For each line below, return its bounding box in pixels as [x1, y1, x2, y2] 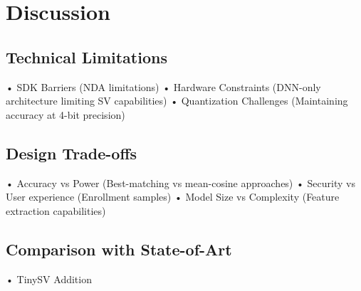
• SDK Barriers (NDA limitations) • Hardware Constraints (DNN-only [6, 79, 321, 94]
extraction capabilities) [6, 203, 106, 218]
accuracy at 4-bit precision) [6, 107, 125, 122]
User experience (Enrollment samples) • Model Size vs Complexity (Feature [6, 189, 340, 204]
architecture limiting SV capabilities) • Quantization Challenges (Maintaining [6, 93, 348, 108]
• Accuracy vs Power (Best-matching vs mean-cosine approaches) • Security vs [6, 175, 355, 190]
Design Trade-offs [6, 142, 137, 164]
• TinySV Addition [6, 271, 92, 286]
